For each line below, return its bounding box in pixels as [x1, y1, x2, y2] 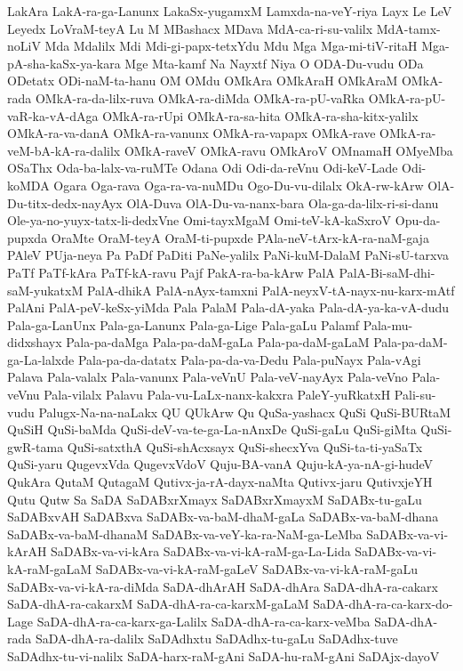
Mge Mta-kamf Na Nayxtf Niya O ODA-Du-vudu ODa [124, 53, 424, 72]
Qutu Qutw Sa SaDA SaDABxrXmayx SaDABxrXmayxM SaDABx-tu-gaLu [7, 489, 422, 508]
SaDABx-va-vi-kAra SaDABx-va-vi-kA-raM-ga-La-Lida [51, 542, 351, 561]
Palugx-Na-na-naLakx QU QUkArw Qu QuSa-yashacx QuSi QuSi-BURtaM [38, 402, 451, 421]
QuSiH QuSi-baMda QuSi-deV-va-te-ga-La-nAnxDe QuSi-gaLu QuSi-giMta [7, 420, 417, 439]
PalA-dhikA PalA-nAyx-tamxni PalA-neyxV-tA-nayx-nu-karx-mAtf [86, 280, 455, 299]
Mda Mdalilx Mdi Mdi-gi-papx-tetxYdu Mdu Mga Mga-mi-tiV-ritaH [44, 36, 418, 55]
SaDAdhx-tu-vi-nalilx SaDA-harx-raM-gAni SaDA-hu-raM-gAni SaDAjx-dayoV [7, 646, 440, 665]
